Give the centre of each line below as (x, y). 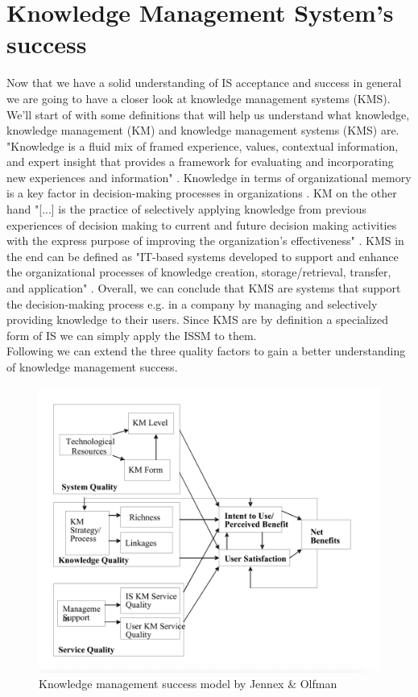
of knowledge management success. (92, 367)
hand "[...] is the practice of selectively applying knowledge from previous (186, 209)
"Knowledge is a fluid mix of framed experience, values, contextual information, (203, 145)
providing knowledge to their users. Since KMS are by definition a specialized (198, 319)
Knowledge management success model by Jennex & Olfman (188, 684)
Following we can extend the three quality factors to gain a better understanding (206, 351)
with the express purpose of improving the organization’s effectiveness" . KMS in (205, 241)
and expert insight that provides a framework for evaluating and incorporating (200, 162)
